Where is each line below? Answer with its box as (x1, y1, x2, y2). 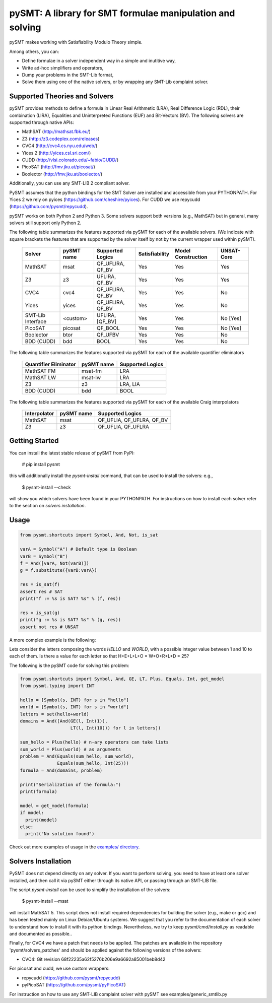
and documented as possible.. (9, 930, 73, 937)
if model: (20, 810, 44, 816)
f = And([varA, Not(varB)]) (20, 561, 89, 566)
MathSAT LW (25, 374, 56, 381)
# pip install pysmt (22, 461, 60, 467)
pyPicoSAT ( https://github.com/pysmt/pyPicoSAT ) (22, 982, 126, 988)
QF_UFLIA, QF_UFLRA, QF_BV (98, 417, 168, 424)
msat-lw (81, 374, 101, 381)
